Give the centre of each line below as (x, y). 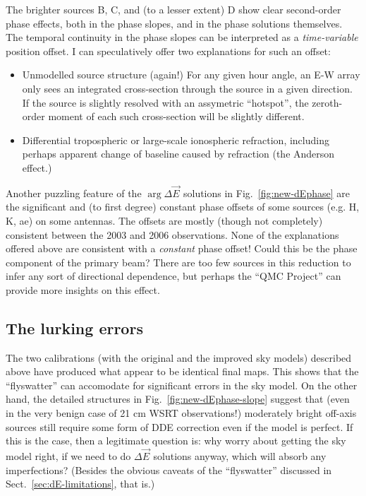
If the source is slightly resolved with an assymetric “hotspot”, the (165, 102)
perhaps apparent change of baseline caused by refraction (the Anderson (178, 154)
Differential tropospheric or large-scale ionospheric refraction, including (176, 140)
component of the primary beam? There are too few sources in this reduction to (178, 262)
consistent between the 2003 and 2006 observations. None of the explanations (172, 234)
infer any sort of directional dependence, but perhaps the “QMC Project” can (173, 276)
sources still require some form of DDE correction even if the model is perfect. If (179, 426)
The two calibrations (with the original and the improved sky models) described (179, 357)
